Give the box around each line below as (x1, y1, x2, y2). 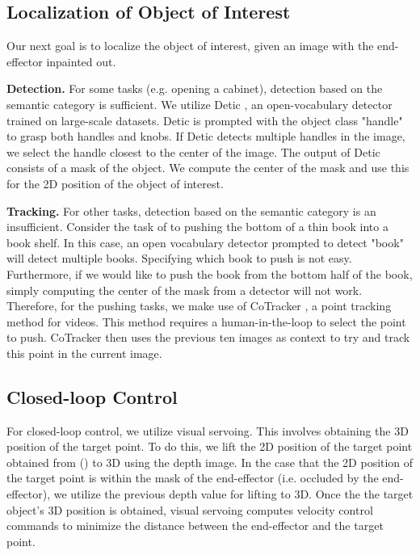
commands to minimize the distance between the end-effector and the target (6, 517, 384, 534)
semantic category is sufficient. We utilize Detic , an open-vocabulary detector (6, 95, 393, 112)
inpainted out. (46, 53, 116, 69)
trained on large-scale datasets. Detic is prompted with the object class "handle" (6, 111, 403, 128)
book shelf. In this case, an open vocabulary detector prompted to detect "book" (6, 233, 404, 250)
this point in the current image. (6, 344, 162, 361)
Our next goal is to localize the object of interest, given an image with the (6, 37, 374, 54)
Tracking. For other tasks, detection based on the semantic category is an (6, 202, 376, 219)
